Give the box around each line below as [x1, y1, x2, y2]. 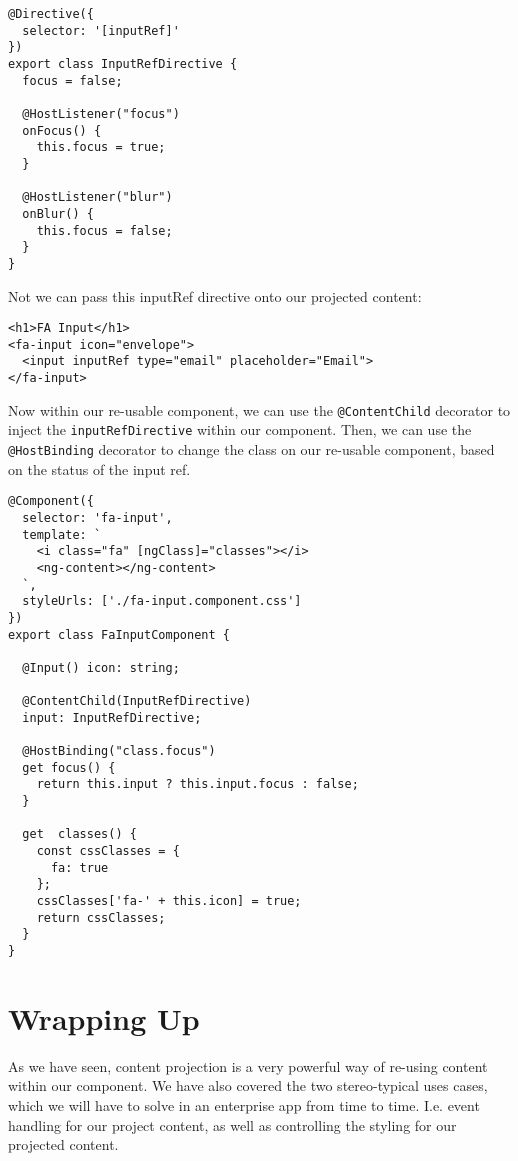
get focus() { [22, 760, 116, 775]
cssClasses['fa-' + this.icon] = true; [36, 894, 302, 909]
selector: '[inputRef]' [22, 23, 180, 38]
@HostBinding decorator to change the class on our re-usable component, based [8, 439, 495, 460]
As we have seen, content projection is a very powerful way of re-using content [8, 1055, 488, 1076]
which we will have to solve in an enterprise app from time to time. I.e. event [8, 1094, 480, 1115]
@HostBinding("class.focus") [22, 744, 216, 759]
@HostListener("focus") [22, 106, 180, 121]
